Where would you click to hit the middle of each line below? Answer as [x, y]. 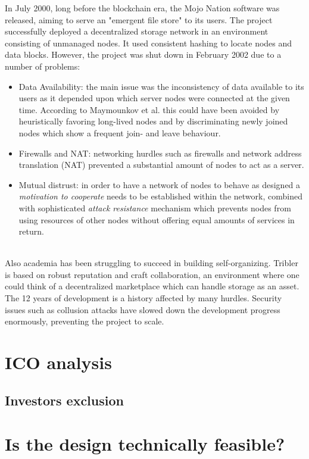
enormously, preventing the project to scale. [85, 321]
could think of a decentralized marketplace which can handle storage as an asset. [152, 286]
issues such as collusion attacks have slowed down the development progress [143, 309]
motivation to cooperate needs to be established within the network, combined [160, 196]
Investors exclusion [64, 400]
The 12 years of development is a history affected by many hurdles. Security [143, 298]
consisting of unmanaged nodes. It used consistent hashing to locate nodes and [149, 43]
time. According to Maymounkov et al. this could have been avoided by [149, 109]
